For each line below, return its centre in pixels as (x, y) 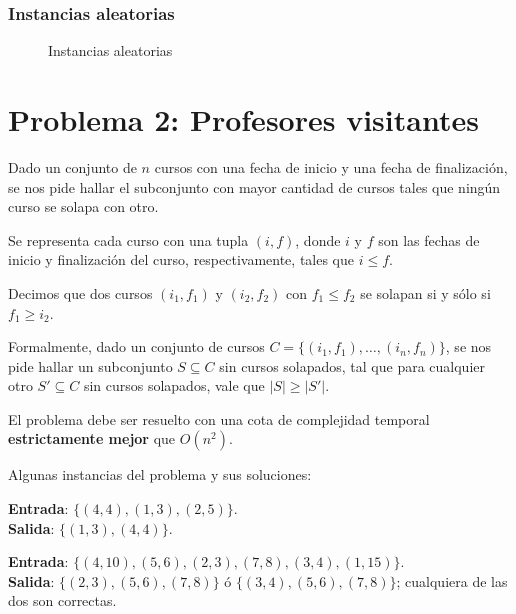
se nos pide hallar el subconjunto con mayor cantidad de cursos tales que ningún (254, 186)
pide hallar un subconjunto (90, 365)
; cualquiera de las (452, 580)
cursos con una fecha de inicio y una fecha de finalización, (331, 166)
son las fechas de (429, 239)
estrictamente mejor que (92, 438)
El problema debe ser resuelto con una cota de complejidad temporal (219, 418)
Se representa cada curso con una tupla (128, 239)
